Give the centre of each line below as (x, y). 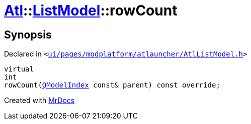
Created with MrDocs (39, 100)
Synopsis (28, 34)
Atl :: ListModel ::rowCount (91, 10)
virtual (19, 69)
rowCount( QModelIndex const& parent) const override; (112, 85)
